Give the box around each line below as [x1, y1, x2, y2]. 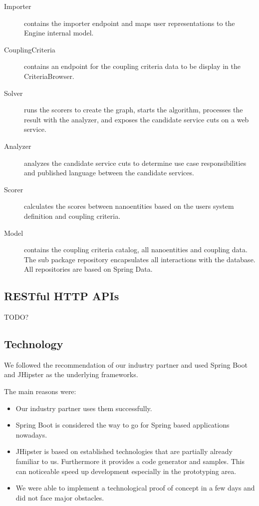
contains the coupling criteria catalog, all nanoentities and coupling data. [24, 244, 248, 255]
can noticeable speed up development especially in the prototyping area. [15, 466, 237, 476]
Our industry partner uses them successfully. [15, 403, 152, 413]
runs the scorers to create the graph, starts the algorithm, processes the [24, 104, 243, 115]
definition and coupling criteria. [24, 210, 121, 221]
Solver [4, 87, 23, 98]
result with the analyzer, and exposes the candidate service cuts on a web [24, 114, 249, 124]
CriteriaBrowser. [24, 70, 74, 81]
